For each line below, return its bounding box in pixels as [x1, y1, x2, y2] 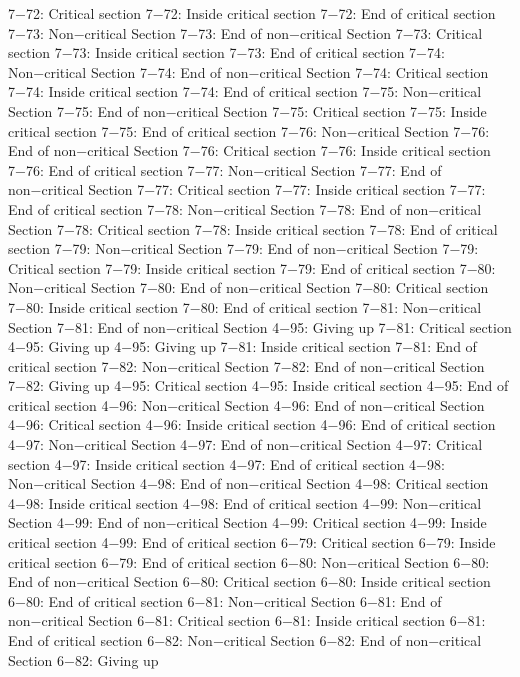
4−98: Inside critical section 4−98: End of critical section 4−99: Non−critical [8, 492, 482, 513]
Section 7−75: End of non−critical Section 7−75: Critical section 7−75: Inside [8, 100, 487, 121]
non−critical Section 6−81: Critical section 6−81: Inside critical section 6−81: [8, 610, 486, 631]
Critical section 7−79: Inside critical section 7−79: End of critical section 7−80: [8, 257, 496, 278]
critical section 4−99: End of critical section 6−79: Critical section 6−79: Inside [8, 532, 496, 553]
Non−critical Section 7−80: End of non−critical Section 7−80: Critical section [8, 277, 489, 298]
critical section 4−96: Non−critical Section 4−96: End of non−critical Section [8, 394, 485, 415]
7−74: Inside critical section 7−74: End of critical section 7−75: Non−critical [8, 81, 482, 102]
